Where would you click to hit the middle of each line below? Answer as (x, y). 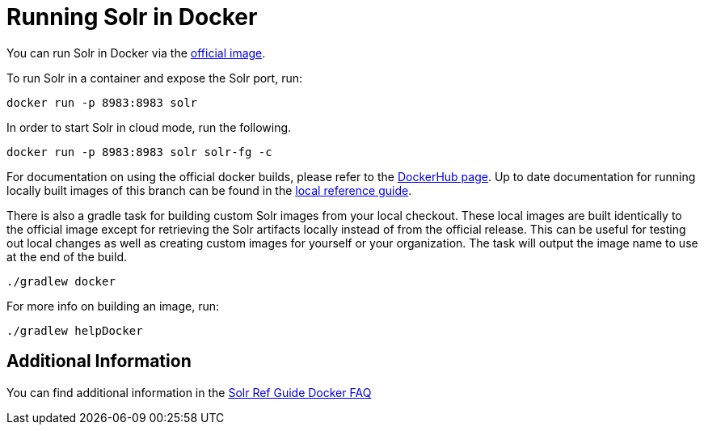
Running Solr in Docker (132, 17)
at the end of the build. (67, 256)
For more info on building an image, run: (113, 306)
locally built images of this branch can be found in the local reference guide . (209, 190)
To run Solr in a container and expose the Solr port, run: (154, 78)
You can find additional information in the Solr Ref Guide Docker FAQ (189, 392)
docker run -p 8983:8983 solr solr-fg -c (139, 152)
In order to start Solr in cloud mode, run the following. (149, 127)
